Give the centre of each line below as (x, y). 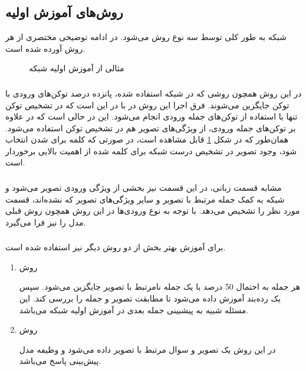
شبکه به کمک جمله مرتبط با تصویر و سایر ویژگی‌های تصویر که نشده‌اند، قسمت (145, 199)
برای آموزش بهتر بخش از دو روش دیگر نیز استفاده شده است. (116, 247)
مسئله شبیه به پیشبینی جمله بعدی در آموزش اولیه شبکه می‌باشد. (134, 309)
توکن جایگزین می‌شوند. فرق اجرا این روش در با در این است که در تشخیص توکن (147, 105)
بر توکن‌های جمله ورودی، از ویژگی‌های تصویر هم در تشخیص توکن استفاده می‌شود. (151, 127)
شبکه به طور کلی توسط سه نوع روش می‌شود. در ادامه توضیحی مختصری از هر (146, 37)
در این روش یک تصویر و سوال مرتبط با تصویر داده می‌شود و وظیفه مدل (147, 349)
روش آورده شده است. (45, 48)
